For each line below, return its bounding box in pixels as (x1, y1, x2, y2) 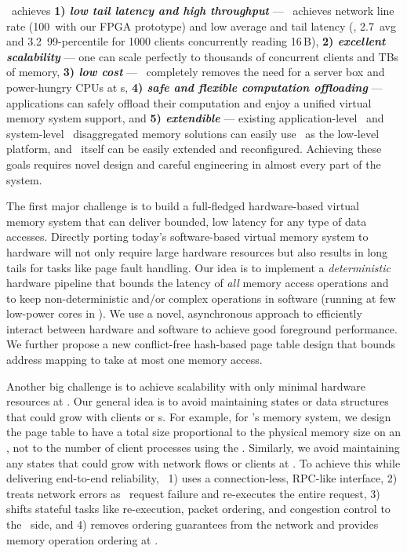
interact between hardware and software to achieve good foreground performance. (6, 320, 398, 337)
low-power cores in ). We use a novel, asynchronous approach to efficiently (6, 305, 362, 322)
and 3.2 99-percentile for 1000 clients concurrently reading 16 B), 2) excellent (6, 33, 386, 49)
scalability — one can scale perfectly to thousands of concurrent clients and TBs (6, 48, 399, 64)
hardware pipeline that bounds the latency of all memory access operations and (6, 275, 389, 291)
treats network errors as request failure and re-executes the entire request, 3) (6, 485, 380, 501)
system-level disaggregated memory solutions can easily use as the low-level (6, 125, 380, 141)
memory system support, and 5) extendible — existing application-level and (6, 110, 384, 126)
